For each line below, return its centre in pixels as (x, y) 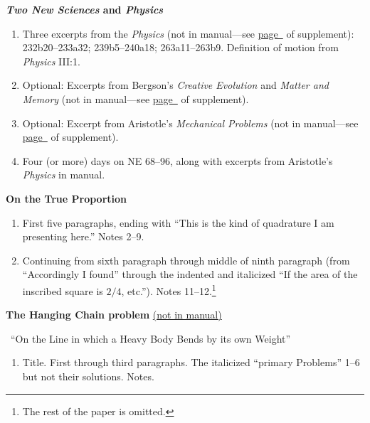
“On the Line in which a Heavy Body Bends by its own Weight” (150, 338)
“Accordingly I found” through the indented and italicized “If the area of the (190, 274)
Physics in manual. (64, 175)
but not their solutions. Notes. (88, 376)
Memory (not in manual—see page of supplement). (136, 98)
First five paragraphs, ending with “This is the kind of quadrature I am (178, 222)
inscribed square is (63, 290)
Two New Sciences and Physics (85, 9)
